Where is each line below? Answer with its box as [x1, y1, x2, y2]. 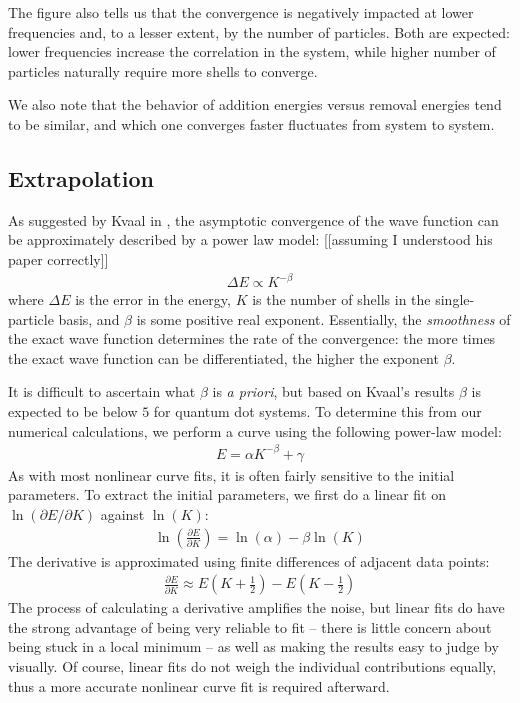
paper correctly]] [8, 248, 109, 269]
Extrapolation [8, 162, 154, 193]
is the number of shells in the [252, 289, 431, 310]
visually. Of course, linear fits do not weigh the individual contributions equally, [8, 655, 497, 676]
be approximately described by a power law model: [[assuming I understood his [8, 229, 493, 250]
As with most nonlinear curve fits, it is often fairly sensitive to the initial [8, 464, 455, 485]
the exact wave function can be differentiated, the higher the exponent [8, 347, 439, 368]
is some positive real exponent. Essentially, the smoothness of [136, 308, 511, 329]
